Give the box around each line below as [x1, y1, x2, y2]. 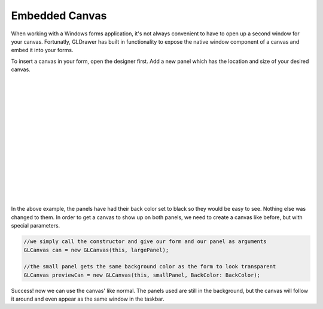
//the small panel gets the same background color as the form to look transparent [23, 263, 276, 270]
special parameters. [11, 222, 60, 229]
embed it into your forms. [11, 47, 74, 54]
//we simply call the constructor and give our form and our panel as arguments [23, 238, 267, 245]
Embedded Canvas [11, 9, 107, 22]
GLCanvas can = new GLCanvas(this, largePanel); [23, 246, 169, 253]
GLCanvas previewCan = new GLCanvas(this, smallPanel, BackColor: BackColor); [23, 271, 260, 278]
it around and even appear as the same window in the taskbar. [11, 295, 164, 302]
